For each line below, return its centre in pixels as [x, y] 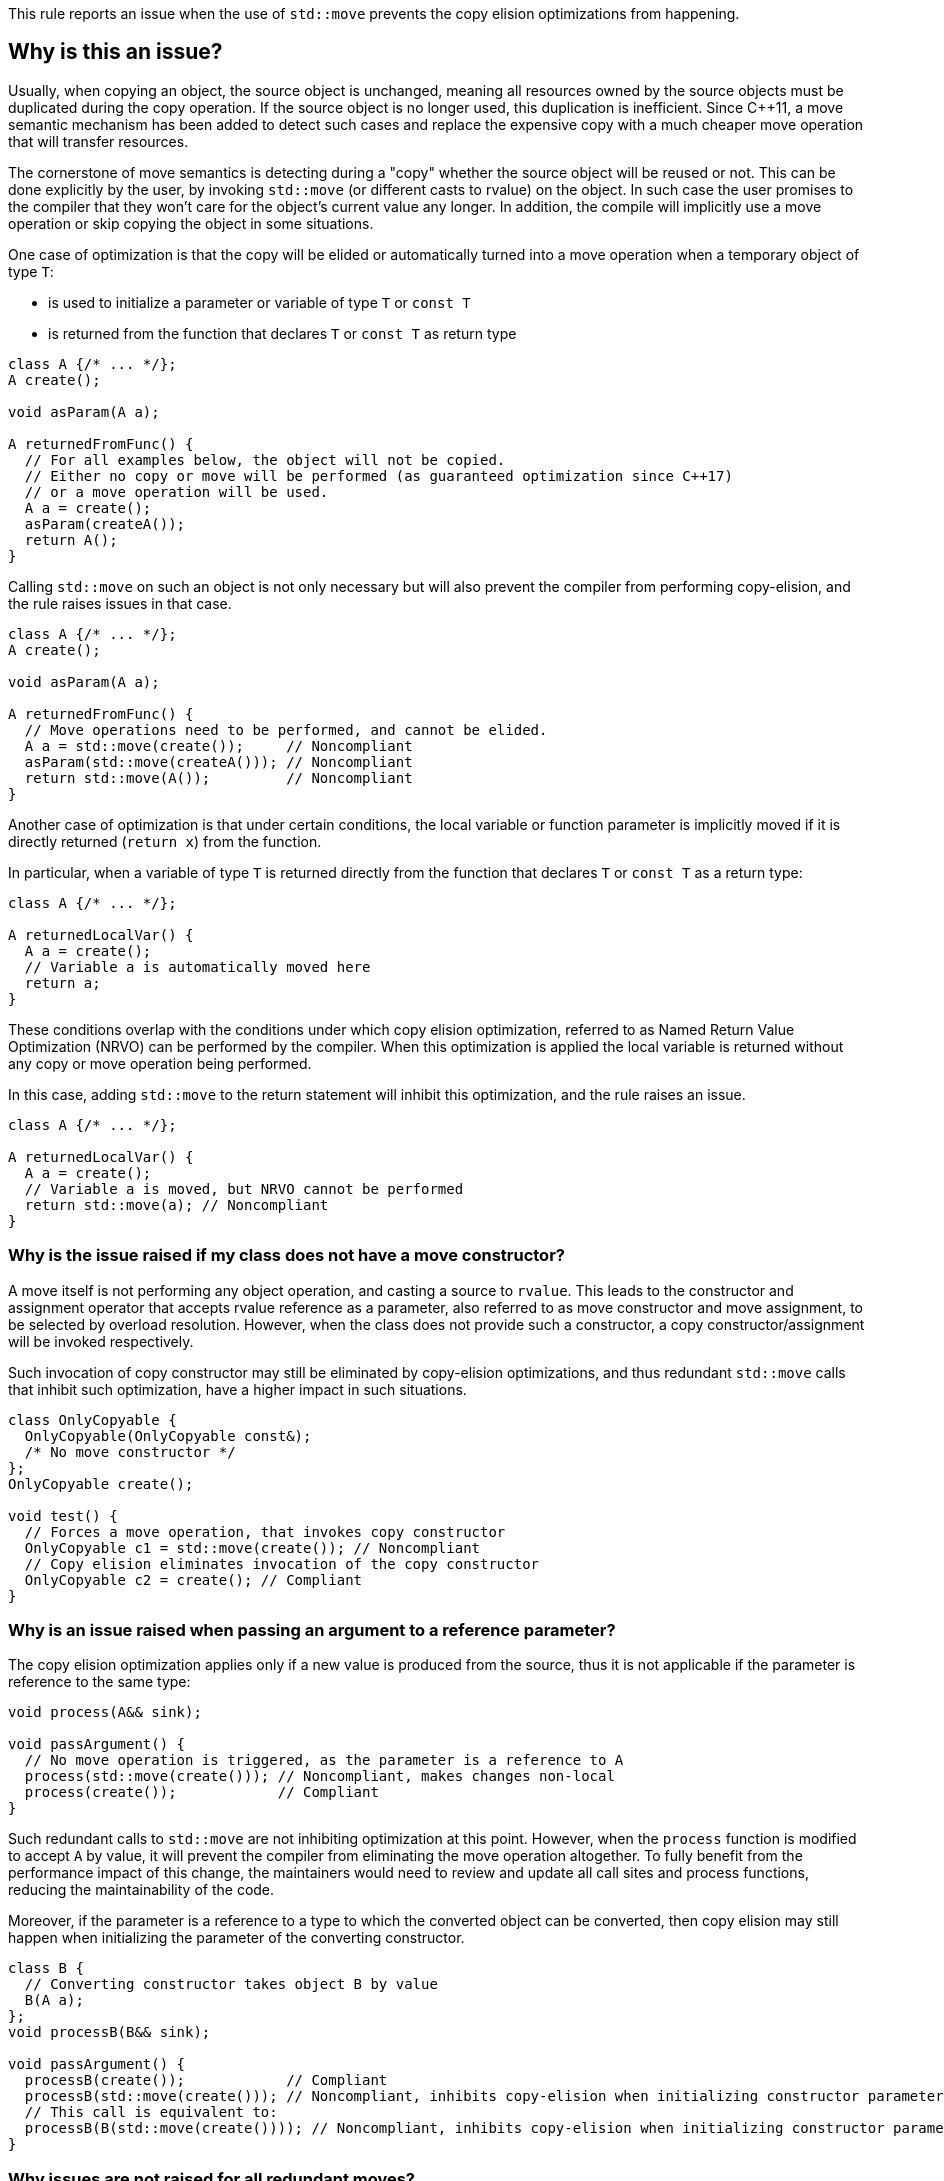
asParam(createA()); [105, 523]
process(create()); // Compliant [201, 1792]
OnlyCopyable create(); [101, 1483]
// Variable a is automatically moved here [197, 966]
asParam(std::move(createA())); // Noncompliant [218, 761]
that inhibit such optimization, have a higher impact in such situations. [237, 1389]
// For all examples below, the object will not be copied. [265, 459]
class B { [46, 1968]
